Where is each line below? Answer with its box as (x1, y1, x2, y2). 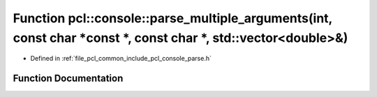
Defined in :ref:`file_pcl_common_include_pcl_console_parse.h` (30, 54, 212, 63)
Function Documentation (13, 73, 124, 84)
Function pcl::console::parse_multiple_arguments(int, (13, 10, 333, 26)
